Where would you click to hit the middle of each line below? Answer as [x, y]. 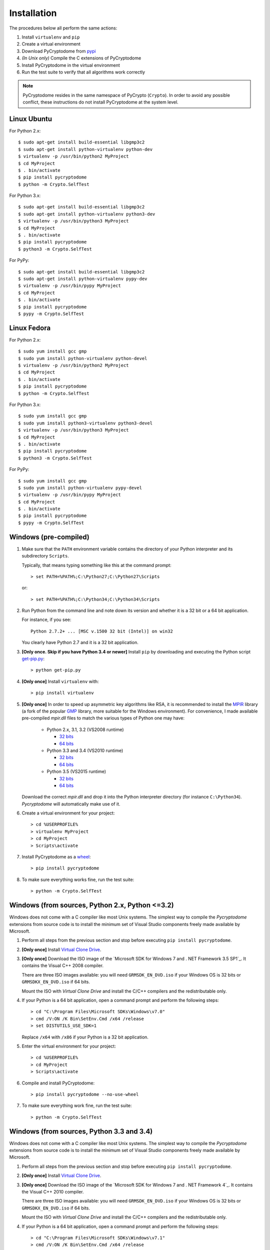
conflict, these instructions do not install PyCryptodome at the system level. [100, 102]
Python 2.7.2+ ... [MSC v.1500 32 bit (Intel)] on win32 [102, 631]
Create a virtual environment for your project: [68, 813]
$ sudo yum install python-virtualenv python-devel [83, 358]
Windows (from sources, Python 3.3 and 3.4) [81, 1131]
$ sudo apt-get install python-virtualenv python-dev [85, 149]
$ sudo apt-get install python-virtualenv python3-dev [87, 214]
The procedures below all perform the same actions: [63, 28]
